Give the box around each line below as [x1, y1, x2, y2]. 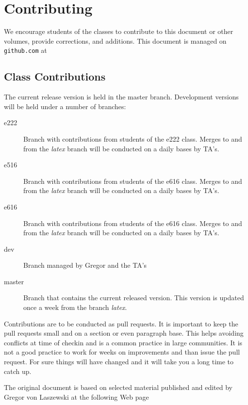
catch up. [4, 366, 32, 376]
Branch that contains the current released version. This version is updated [23, 292, 244, 303]
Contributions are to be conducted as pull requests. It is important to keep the [4, 318, 238, 328]
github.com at [4, 45, 47, 55]
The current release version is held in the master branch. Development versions [4, 92, 239, 102]
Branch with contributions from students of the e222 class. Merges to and [23, 133, 242, 144]
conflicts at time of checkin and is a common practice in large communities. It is [4, 337, 243, 347]
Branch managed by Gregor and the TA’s [23, 260, 147, 270]
